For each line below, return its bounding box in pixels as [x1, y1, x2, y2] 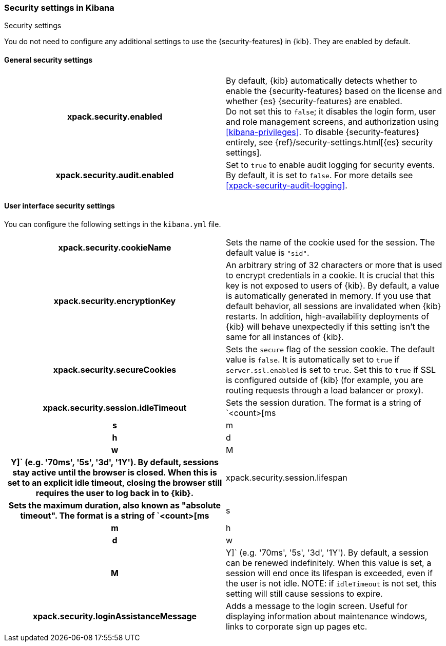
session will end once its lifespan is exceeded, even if [226, 567, 433, 578]
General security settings [4, 55, 92, 64]
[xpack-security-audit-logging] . [226, 180, 347, 191]
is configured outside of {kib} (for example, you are [226, 374, 423, 385]
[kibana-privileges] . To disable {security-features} [226, 126, 419, 137]
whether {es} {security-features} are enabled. [226, 96, 402, 106]
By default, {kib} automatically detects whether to [226, 75, 417, 86]
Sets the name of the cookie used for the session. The [226, 237, 435, 248]
